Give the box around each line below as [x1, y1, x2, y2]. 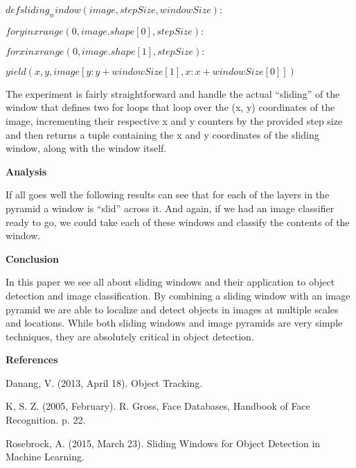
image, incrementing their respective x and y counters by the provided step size [6, 113, 343, 128]
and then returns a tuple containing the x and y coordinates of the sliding [6, 127, 319, 141]
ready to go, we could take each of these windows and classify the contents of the [6, 214, 350, 229]
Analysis [6, 164, 47, 178]
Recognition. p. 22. [6, 413, 86, 427]
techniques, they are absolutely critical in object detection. [6, 329, 254, 343]
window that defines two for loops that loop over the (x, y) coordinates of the [6, 100, 335, 114]
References [6, 352, 58, 367]
